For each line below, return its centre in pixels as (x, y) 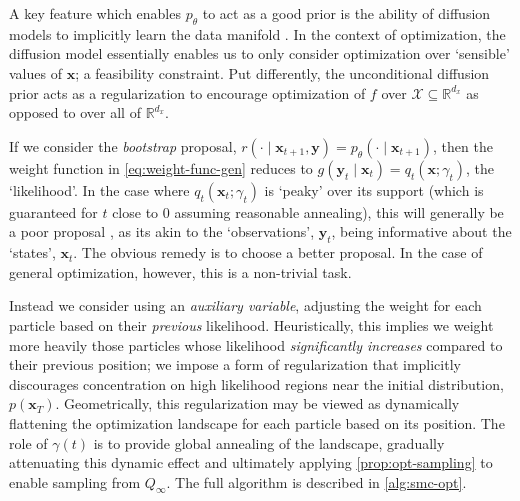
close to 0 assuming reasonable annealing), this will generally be (308, 211)
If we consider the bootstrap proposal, (123, 145)
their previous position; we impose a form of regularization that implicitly (235, 364)
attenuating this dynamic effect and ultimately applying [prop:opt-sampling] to (251, 462)
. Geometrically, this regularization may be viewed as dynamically (257, 403)
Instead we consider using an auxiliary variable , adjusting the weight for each (245, 305)
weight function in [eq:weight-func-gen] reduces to (161, 167)
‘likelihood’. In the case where (99, 189)
